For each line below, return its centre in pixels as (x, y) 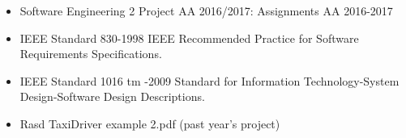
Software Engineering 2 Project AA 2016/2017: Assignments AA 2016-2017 (206, 10)
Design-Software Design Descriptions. (112, 96)
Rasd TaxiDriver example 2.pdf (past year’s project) (150, 123)
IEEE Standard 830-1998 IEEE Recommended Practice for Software (189, 38)
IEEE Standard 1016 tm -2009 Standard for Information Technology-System (209, 80)
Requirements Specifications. (91, 54)
